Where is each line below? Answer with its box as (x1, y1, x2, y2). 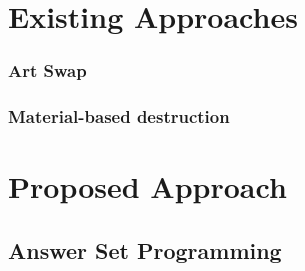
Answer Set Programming (8, 234, 282, 265)
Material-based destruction (8, 104, 230, 129)
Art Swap (8, 58, 87, 83)
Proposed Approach (8, 166, 287, 207)
